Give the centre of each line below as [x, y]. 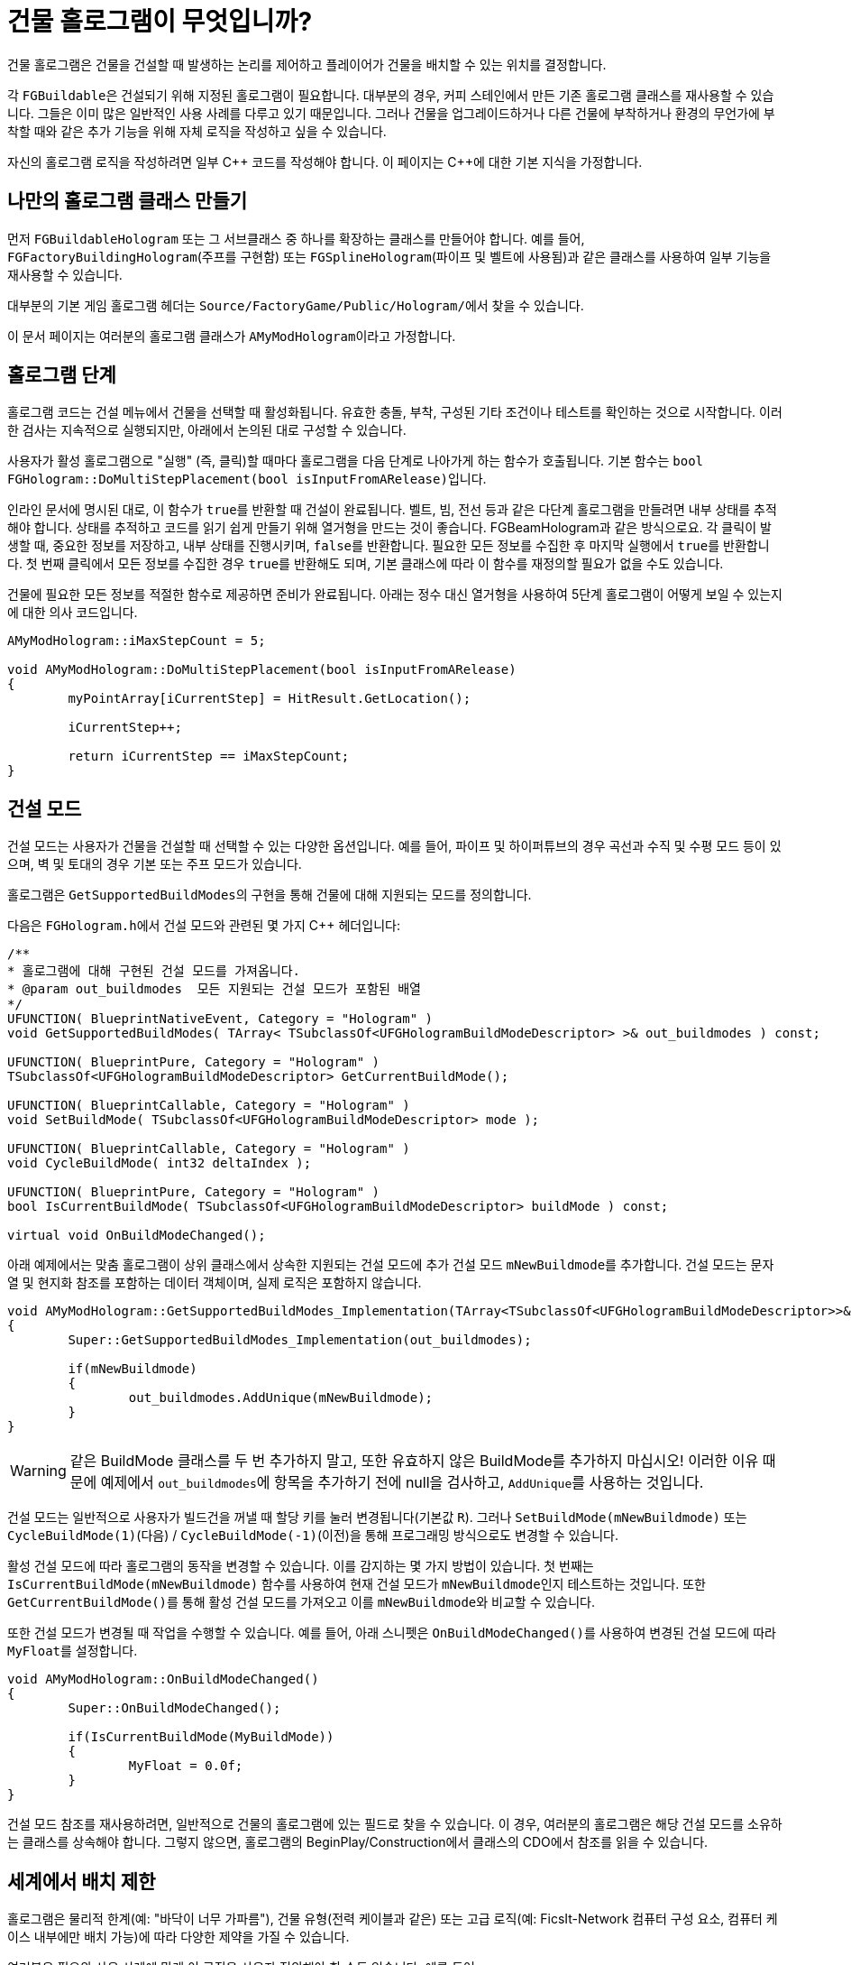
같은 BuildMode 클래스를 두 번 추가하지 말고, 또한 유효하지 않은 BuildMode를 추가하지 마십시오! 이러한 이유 [414, 1461]
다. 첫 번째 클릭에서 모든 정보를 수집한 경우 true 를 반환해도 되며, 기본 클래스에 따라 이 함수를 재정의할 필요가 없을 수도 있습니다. [366, 564]
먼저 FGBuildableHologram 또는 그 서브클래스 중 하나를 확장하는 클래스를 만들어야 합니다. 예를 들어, [296, 238]
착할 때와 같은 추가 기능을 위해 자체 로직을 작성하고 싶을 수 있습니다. [197, 131]
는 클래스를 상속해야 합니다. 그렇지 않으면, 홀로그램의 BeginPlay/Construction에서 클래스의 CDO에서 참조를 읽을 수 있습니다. [358, 1842]
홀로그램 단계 [62, 375]
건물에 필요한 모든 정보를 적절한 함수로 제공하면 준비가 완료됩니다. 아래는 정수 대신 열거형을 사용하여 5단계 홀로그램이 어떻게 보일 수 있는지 [395, 595]
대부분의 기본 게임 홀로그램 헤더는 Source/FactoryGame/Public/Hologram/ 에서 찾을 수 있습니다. [296, 305]
